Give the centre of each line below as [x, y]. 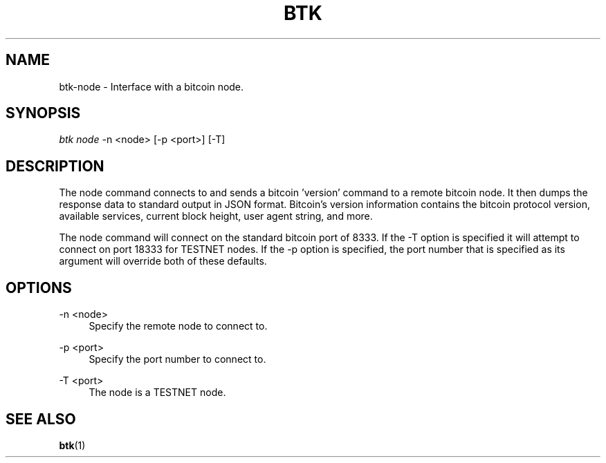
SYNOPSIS [43, 113]
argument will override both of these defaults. [163, 261]
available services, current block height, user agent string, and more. [216, 216]
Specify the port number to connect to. [177, 359]
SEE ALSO [41, 419]
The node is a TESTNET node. [157, 393]
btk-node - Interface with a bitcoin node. [151, 86]
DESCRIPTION [55, 166]
